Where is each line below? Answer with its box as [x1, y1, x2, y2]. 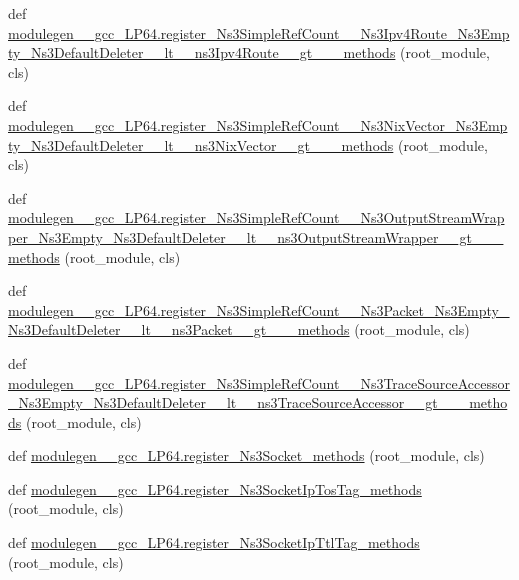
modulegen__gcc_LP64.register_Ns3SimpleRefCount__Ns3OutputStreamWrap [8, 207, 505, 228]
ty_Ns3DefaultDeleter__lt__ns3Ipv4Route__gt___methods [8, 42, 396, 63]
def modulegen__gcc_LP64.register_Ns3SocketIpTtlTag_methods [8, 532, 420, 553]
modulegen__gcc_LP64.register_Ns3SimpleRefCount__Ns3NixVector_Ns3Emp [8, 114, 508, 135]
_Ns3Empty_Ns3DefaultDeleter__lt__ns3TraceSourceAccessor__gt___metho [8, 392, 508, 413]
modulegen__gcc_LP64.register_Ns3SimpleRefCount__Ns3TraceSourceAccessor [8, 372, 511, 393]
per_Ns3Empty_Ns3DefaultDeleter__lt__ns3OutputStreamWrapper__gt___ [8, 226, 504, 247]
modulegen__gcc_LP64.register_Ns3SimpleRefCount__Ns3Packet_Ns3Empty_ [8, 299, 510, 320]
